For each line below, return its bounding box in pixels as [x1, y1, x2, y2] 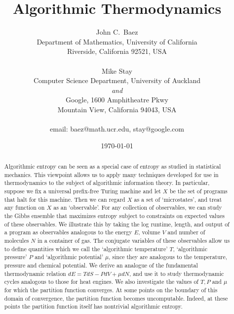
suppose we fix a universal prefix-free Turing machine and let [4, 187, 161, 195]
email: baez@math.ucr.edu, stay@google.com [50, 124, 184, 134]
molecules [4, 236, 29, 244]
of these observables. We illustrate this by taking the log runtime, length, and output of [4, 220, 230, 228]
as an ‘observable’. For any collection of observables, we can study [53, 203, 222, 212]
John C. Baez [96, 27, 138, 37]
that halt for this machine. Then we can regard [4, 195, 125, 203]
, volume [138, 228, 160, 236]
